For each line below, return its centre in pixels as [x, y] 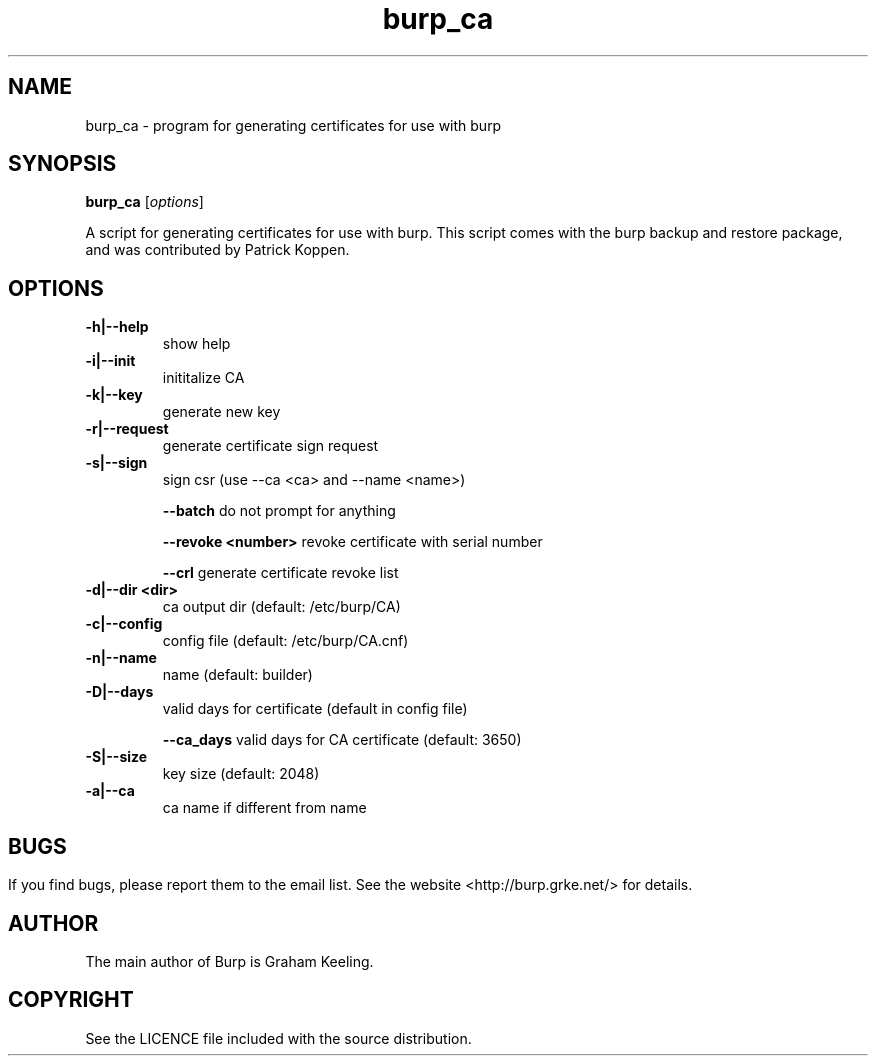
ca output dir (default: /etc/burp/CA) [281, 607]
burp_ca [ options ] [144, 202]
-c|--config [124, 624]
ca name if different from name [264, 808]
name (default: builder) [237, 675]
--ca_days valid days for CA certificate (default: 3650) [342, 740]
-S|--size [116, 757]
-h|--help [117, 327]
